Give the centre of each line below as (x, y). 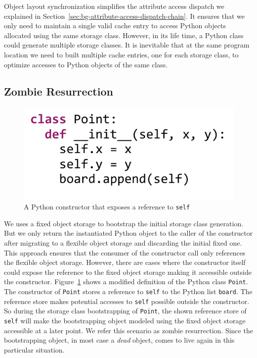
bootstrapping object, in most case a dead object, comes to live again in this (119, 340)
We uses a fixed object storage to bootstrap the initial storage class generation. (124, 223)
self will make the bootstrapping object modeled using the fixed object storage (125, 320)
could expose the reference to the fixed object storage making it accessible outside (128, 272)
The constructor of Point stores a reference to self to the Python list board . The (128, 291)
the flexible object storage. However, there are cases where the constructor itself (125, 262)
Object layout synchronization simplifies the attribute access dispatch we (114, 6)
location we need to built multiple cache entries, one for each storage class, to (121, 54)
